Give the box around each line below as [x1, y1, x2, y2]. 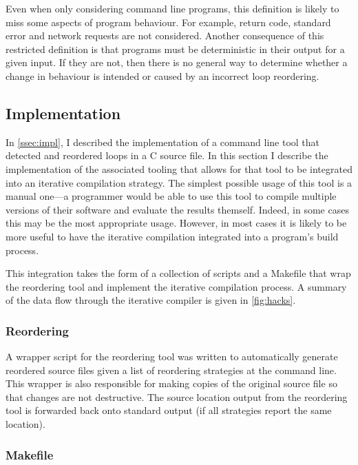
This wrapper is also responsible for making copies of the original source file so [6, 376, 337, 391]
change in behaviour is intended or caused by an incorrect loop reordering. [6, 68, 319, 83]
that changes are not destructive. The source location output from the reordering [6, 389, 348, 404]
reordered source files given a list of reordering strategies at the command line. [6, 362, 337, 377]
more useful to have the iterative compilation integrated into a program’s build [6, 229, 339, 243]
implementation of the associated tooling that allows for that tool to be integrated [6, 161, 352, 176]
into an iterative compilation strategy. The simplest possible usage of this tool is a [6, 175, 352, 189]
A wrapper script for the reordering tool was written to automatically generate [6, 349, 338, 364]
